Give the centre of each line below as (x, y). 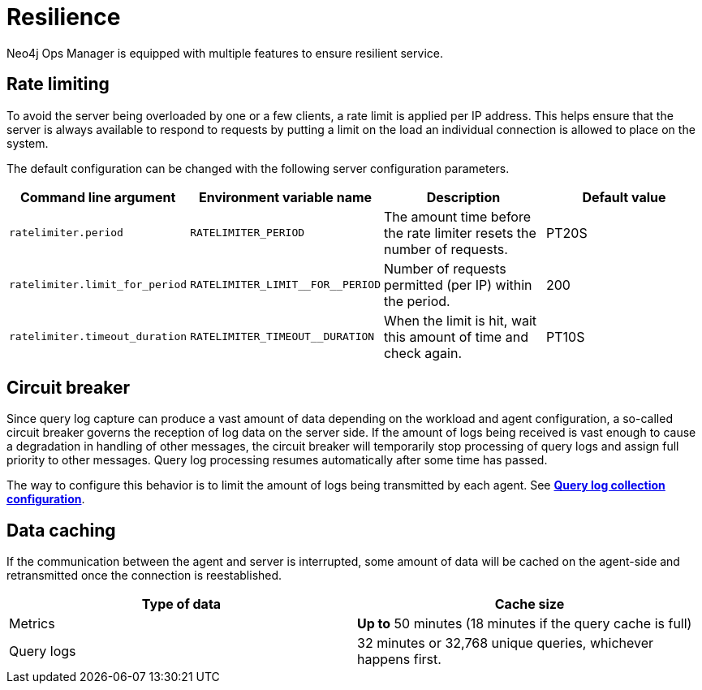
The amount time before (457, 216)
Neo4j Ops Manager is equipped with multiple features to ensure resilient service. (225, 53)
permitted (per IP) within (458, 285)
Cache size (530, 604)
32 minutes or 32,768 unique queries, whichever (506, 643)
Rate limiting (58, 84)
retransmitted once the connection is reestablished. (144, 576)
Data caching (61, 530)
